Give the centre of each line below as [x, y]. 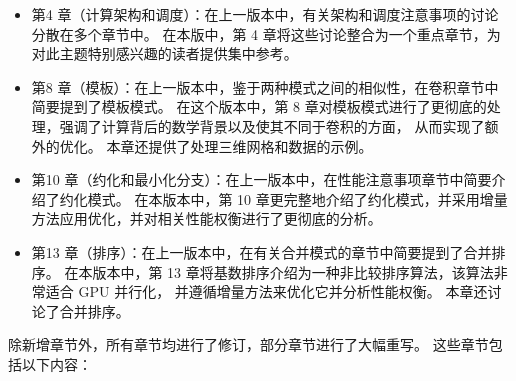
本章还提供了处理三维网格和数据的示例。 [239, 145]
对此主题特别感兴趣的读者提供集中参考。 [164, 53]
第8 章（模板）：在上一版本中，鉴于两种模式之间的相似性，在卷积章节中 [265, 86]
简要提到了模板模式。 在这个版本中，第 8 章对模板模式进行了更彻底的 [259, 106]
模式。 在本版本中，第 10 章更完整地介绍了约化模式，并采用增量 [297, 198]
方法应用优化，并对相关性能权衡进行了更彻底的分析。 [206, 218]
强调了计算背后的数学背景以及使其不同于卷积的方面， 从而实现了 [272, 125]
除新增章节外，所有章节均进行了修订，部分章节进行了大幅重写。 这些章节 [248, 344]
